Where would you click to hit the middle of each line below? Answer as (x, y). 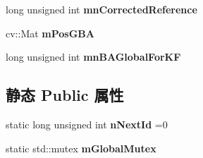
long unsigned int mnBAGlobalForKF (93, 57)
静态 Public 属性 (65, 95)
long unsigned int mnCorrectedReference (101, 9)
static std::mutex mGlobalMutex (81, 148)
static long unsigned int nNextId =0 (87, 124)
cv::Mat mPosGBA (50, 33)
